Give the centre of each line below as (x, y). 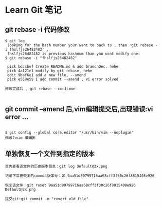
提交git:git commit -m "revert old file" (47, 199)
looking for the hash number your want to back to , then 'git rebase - (82, 45)
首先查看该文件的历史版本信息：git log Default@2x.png (56, 166)
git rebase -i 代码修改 (37, 29)
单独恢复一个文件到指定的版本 (50, 154)
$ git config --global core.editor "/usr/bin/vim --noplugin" (69, 132)
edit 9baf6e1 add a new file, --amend (46, 75)
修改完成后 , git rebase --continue (40, 89)
